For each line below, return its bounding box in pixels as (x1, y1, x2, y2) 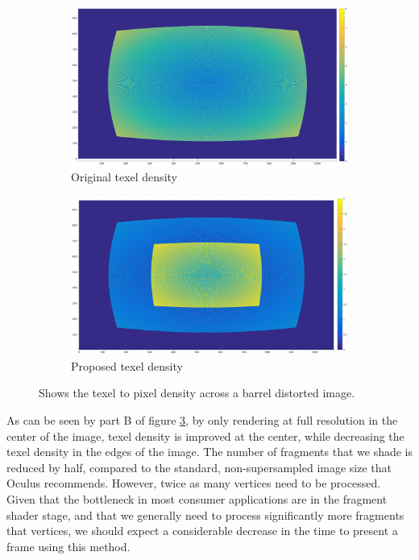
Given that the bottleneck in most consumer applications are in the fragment (6, 490, 388, 507)
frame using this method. (6, 537, 131, 554)
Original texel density (71, 168, 177, 185)
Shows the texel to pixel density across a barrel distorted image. (39, 384, 355, 401)
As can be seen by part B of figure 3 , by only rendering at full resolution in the (6, 412, 398, 429)
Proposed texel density (71, 357, 183, 374)
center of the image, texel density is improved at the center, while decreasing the (6, 427, 404, 444)
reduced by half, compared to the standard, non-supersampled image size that (6, 458, 392, 475)
